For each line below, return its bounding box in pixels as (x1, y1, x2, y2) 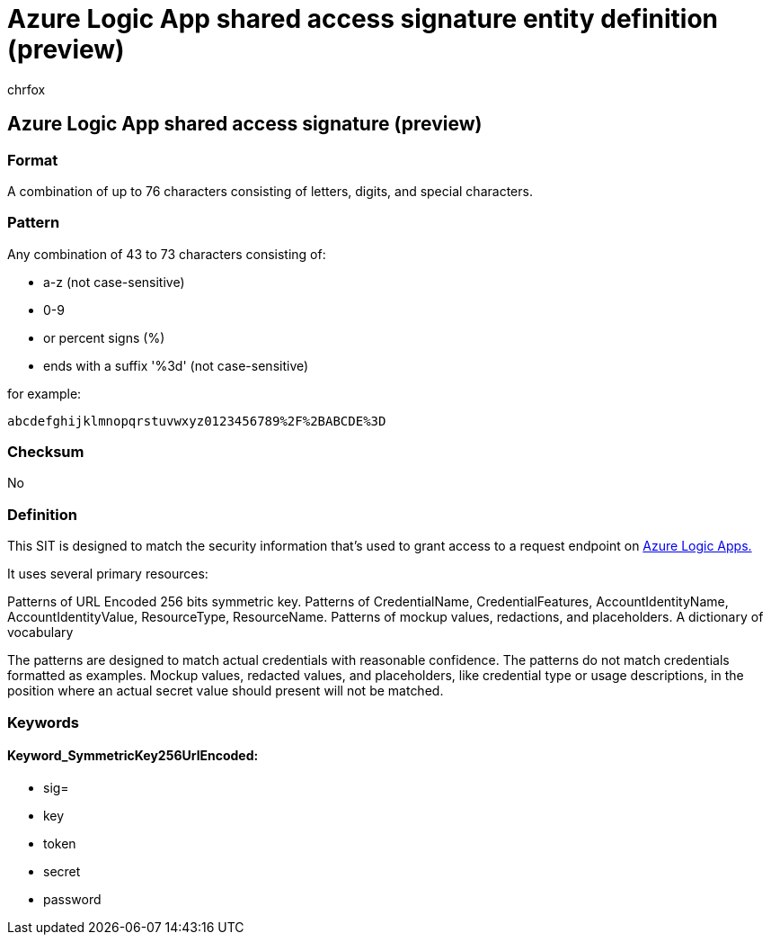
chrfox (7, 81, 46, 97)
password (43, 891, 102, 907)
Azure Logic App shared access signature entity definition (7, 4, 718, 34)
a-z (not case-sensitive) (43, 274, 185, 290)
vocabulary (7, 624, 74, 641)
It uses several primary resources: (7, 566, 208, 582)
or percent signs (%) (43, 329, 165, 345)
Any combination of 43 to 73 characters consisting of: (7, 246, 326, 262)
